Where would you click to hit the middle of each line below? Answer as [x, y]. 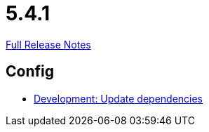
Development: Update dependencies [119, 98]
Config [30, 72]
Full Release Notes [48, 44]
